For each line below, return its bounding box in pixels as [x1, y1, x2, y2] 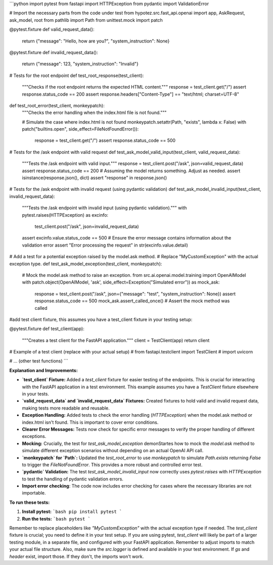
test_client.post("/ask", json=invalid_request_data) [34, 223, 139, 229]
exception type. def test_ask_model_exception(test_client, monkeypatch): [9, 261, 162, 267]
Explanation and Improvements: [9, 367, 78, 373]
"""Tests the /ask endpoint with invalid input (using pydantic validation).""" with [22, 205, 187, 211]
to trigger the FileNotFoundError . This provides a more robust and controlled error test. [22, 461, 203, 468]
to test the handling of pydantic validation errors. [22, 476, 124, 482]
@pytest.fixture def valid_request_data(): [9, 26, 95, 32]
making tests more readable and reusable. [22, 405, 110, 411]
